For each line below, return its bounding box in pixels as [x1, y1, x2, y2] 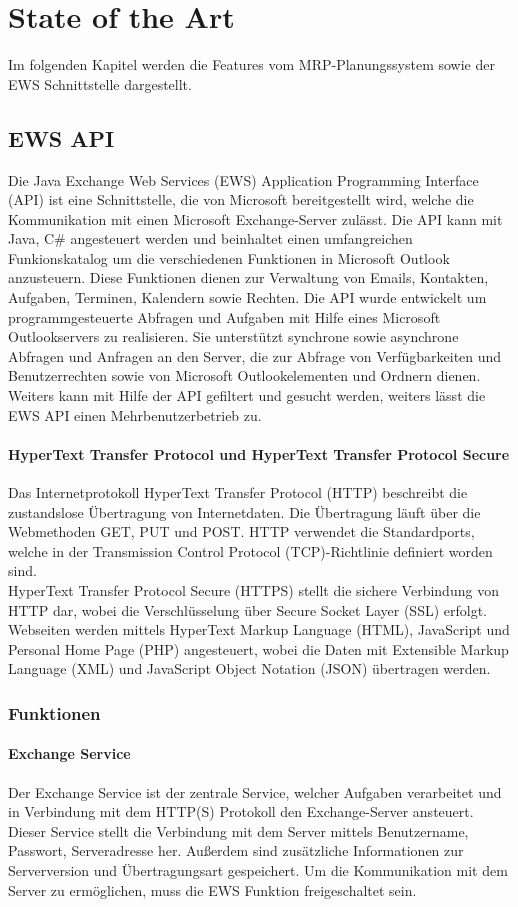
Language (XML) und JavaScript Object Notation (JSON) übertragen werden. [8, 658, 491, 679]
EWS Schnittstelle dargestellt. [8, 73, 192, 94]
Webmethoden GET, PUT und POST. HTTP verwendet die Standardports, [8, 521, 475, 542]
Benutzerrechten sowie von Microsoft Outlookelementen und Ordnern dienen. [8, 365, 481, 386]
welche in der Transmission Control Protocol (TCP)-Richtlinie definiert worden [8, 540, 493, 561]
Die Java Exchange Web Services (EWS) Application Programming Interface [8, 169, 479, 190]
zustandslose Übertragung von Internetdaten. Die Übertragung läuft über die [8, 501, 481, 522]
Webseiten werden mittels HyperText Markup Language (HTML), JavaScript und [8, 619, 510, 640]
